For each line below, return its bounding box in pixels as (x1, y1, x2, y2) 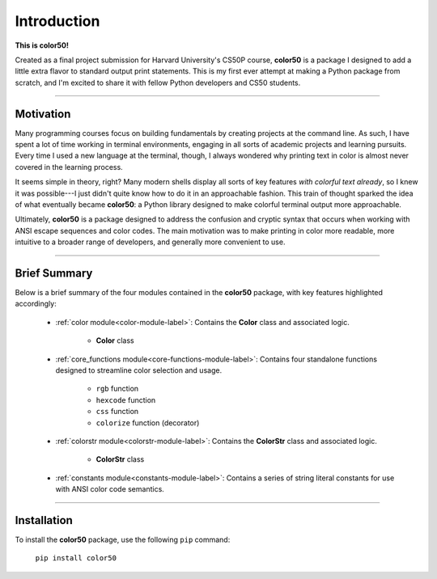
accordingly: (15, 299, 57, 309)
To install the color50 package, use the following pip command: (15, 535, 231, 545)
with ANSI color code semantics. (55, 484, 165, 494)
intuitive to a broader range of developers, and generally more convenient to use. (15, 237, 286, 247)
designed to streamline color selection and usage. (55, 366, 223, 375)
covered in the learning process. (15, 162, 123, 171)
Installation (15, 513, 73, 527)
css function (95, 407, 139, 416)
